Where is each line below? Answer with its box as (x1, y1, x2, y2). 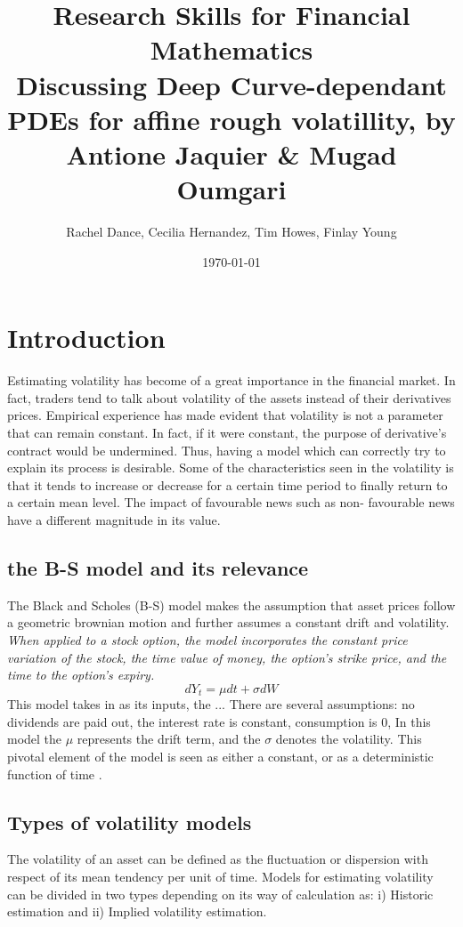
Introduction (7, 319, 166, 356)
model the (7, 730, 62, 748)
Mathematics (150, 31, 313, 68)
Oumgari (176, 171, 287, 207)
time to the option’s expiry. (7, 665, 155, 684)
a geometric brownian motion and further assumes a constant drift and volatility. (7, 613, 450, 632)
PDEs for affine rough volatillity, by (7, 101, 456, 137)
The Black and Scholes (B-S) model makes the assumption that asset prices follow (7, 595, 456, 614)
